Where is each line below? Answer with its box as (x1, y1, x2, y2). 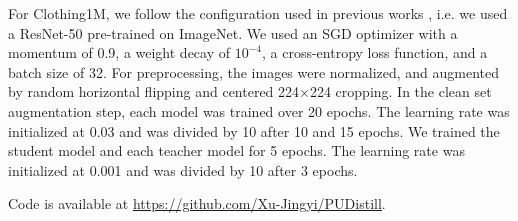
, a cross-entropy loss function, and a (262, 42, 488, 63)
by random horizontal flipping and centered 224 (8, 81, 300, 102)
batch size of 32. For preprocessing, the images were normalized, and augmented (8, 61, 500, 82)
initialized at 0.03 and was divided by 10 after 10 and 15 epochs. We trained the (8, 120, 500, 141)
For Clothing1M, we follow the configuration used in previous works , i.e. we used (8, 3, 508, 23)
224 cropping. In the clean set (309, 81, 492, 102)
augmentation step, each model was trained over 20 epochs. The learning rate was (8, 100, 510, 121)
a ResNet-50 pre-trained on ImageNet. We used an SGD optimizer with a (8, 22, 458, 43)
